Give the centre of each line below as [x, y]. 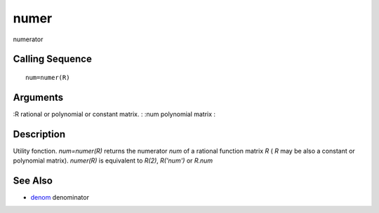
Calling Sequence [53, 59]
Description [39, 134]
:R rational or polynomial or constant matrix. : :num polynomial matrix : [114, 114]
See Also [33, 180]
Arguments [38, 97]
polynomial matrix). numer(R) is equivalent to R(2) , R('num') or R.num [113, 160]
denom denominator [60, 198]
